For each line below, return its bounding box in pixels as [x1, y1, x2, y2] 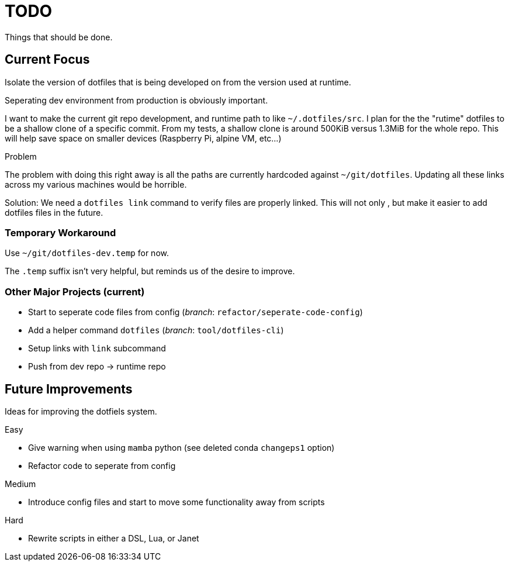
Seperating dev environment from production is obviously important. [5, 95, 268, 105]
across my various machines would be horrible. [5, 179, 187, 189]
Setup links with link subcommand [28, 343, 166, 354]
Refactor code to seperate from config [28, 460, 176, 471]
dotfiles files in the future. [5, 207, 103, 218]
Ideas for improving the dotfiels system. [5, 406, 157, 416]
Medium [5, 478, 36, 489]
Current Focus [5, 52, 90, 67]
